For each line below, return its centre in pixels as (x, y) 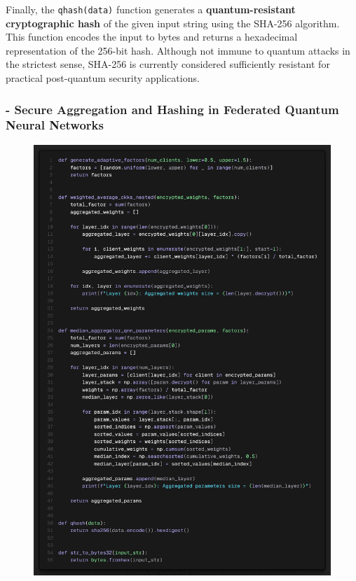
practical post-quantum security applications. (103, 78)
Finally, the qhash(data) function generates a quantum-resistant (151, 9)
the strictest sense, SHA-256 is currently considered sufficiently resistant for (168, 64)
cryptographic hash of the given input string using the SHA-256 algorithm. (173, 23)
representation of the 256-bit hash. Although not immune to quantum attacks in (178, 50)
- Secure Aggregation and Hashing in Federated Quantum (172, 109)
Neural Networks (55, 125)
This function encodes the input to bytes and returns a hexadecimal (152, 37)
